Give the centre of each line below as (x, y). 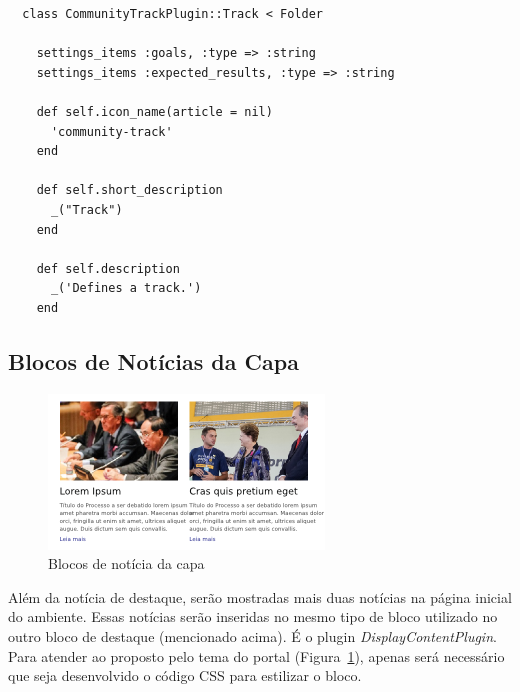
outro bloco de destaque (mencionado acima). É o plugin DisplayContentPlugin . (252, 636)
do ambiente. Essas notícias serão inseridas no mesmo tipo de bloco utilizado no (253, 616)
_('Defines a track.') (126, 288)
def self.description (108, 268)
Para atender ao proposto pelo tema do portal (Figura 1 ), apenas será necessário (256, 655)
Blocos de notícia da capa (126, 563)
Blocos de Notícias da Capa (153, 360)
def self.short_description (129, 190)
